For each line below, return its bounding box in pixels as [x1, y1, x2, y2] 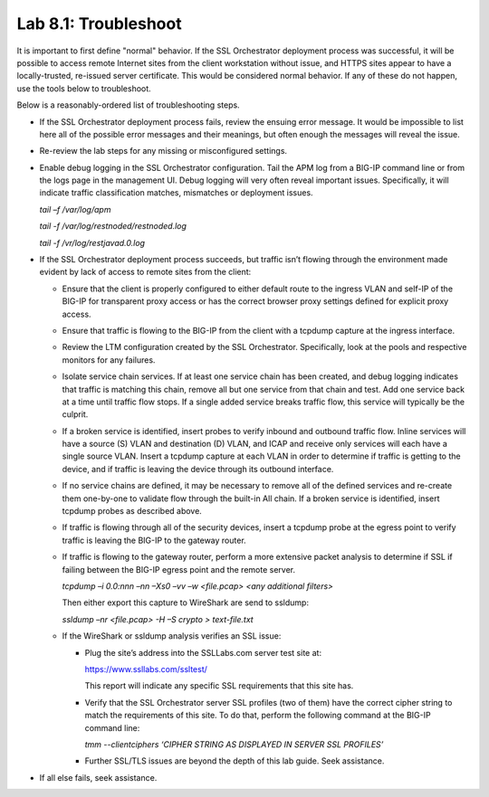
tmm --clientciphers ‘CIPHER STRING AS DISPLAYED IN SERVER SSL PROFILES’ [84, 738, 384, 750]
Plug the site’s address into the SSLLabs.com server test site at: [84, 647, 321, 658]
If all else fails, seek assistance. [39, 772, 158, 783]
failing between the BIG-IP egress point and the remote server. [62, 564, 296, 574]
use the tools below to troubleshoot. [16, 82, 151, 94]
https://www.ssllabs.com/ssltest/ [84, 663, 208, 674]
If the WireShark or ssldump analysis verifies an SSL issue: [62, 631, 282, 641]
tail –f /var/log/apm [39, 204, 111, 214]
